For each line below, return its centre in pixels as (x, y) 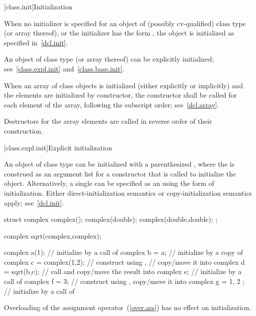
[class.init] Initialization (38, 6)
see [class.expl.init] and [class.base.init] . (64, 68)
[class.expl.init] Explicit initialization (58, 147)
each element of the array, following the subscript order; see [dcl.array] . (112, 104)
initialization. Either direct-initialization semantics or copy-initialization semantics (128, 193)
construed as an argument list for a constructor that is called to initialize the (120, 173)
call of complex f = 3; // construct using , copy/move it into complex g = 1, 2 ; (124, 281)
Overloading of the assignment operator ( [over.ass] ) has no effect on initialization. (128, 307)
